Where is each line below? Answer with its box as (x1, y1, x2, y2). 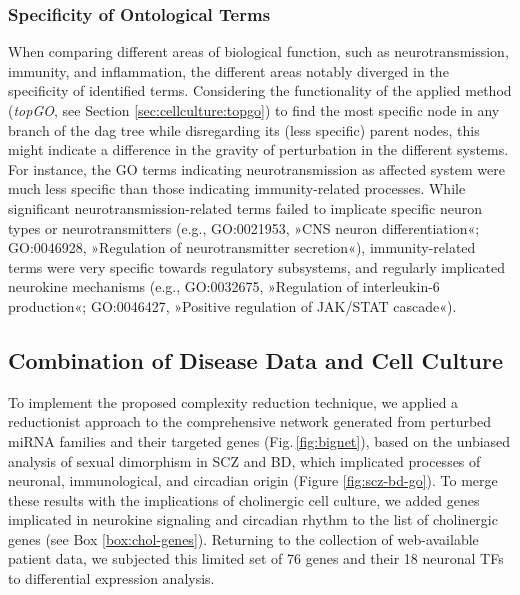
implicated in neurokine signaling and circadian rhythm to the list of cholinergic (8, 509, 498, 530)
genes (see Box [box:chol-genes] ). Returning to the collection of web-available (8, 528, 479, 549)
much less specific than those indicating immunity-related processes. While (8, 178, 466, 199)
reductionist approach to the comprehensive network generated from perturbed (8, 411, 492, 432)
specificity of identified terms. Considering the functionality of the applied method (8, 80, 512, 101)
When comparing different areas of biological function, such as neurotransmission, (8, 41, 509, 62)
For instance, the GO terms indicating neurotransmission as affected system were (8, 158, 505, 179)
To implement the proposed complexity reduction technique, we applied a (8, 391, 459, 412)
